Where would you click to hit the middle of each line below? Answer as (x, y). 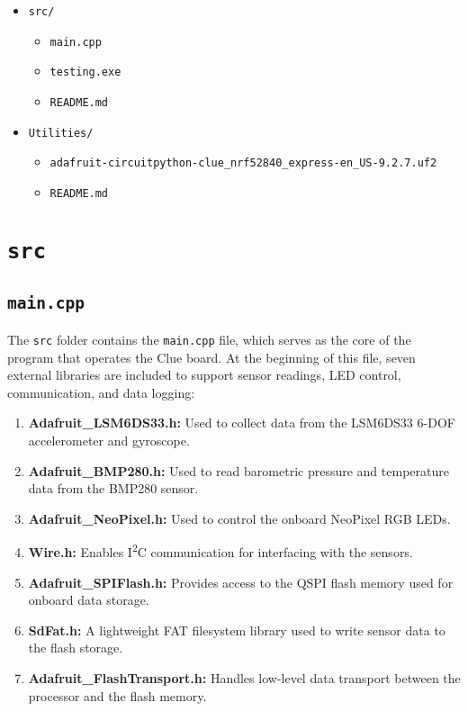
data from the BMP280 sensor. (113, 488)
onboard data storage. (89, 600)
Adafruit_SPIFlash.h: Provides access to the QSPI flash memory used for (241, 582)
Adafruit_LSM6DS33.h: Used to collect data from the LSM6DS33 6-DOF (242, 423)
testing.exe (85, 72)
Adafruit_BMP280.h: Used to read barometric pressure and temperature (238, 470)
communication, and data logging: (101, 392)
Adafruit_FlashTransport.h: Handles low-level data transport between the (244, 677)
